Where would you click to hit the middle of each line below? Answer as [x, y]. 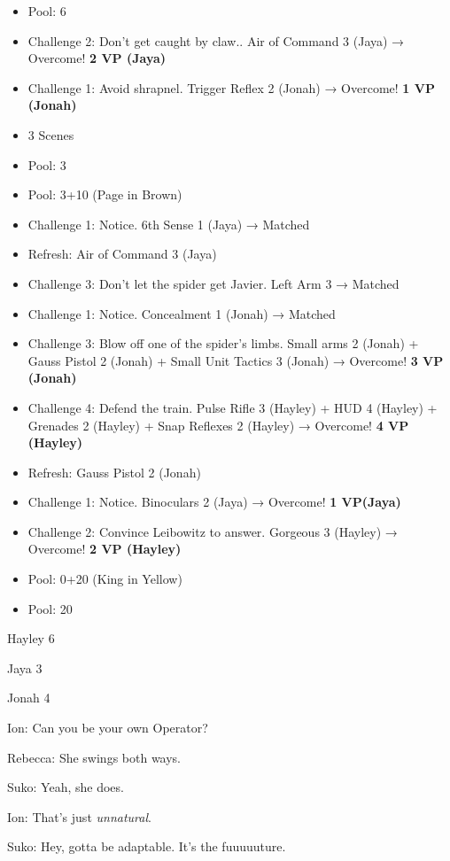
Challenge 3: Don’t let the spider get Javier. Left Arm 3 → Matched [213, 283]
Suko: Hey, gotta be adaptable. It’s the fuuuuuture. [147, 846]
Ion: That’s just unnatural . [79, 816]
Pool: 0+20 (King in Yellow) [105, 579]
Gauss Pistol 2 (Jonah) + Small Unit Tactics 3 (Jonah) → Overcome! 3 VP [236, 360]
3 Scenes [51, 134]
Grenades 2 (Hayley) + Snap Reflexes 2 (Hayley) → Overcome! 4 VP [218, 425]
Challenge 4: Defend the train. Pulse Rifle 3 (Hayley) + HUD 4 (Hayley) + [233, 407]
